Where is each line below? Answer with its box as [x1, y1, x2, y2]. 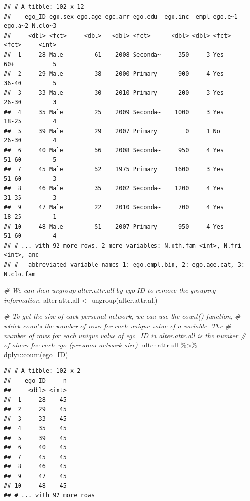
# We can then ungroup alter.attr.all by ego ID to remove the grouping [4, 285, 216, 295]
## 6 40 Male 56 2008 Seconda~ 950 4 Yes [4, 146, 224, 154]
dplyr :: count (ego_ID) [4, 349, 68, 359]
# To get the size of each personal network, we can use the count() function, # [4, 311, 241, 321]
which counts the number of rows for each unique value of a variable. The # [4, 321, 231, 330]
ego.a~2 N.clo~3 [4, 22, 57, 30]
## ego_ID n [4, 377, 67, 384]
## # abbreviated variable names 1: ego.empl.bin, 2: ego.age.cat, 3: [4, 261, 245, 269]
